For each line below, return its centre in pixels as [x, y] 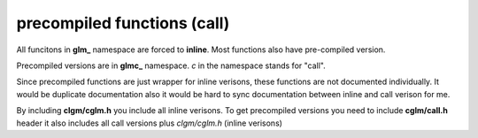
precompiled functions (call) [123, 23]
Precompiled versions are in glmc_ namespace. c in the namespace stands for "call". [171, 65]
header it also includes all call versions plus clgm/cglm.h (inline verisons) [150, 123]
